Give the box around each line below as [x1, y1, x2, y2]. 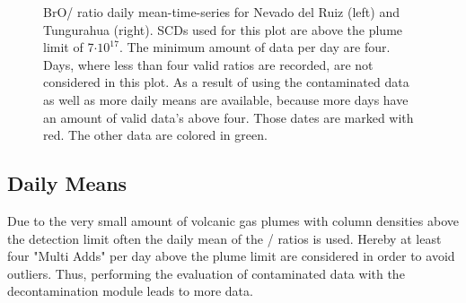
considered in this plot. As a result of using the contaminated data [43, 73, 409, 91]
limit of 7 [43, 38, 94, 56]
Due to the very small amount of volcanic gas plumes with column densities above [7, 211, 460, 229]
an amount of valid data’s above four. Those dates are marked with [43, 108, 414, 126]
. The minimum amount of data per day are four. [119, 38, 391, 56]
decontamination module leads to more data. [7, 281, 253, 300]
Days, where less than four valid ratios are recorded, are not [43, 55, 374, 74]
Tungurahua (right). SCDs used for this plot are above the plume [43, 20, 403, 39]
